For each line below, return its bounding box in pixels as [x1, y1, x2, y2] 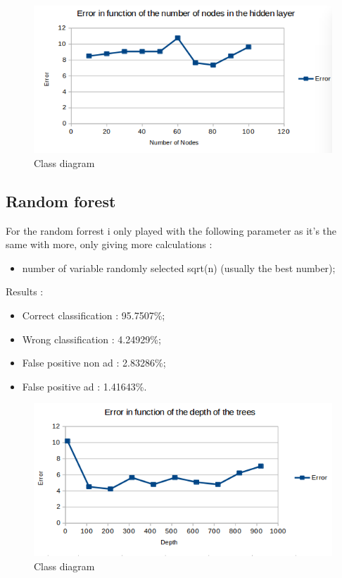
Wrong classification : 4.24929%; [22, 331, 161, 346]
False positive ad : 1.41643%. [22, 379, 147, 393]
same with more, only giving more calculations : [6, 237, 213, 252]
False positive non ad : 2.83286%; [22, 355, 166, 370]
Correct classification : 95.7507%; [22, 308, 165, 323]
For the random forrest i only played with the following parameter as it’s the [6, 223, 337, 238]
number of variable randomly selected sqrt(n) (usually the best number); [22, 260, 336, 275]
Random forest [6, 190, 116, 211]
